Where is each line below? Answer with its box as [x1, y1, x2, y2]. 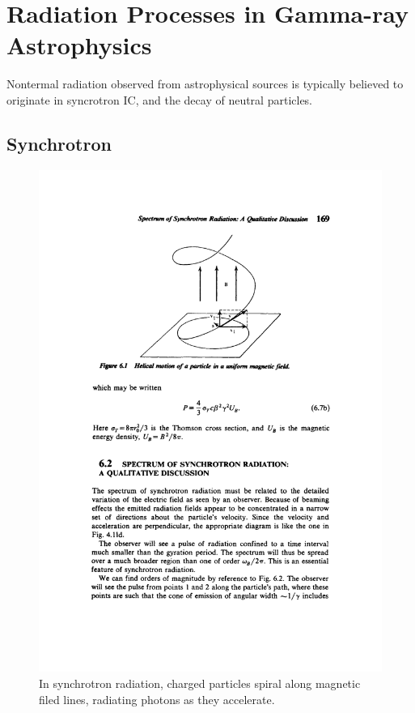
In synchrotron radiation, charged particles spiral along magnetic [39, 674, 361, 691]
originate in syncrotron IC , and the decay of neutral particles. [6, 91, 313, 108]
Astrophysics [6, 28, 152, 62]
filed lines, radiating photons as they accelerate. [39, 690, 275, 707]
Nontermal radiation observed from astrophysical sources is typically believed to [6, 75, 404, 92]
